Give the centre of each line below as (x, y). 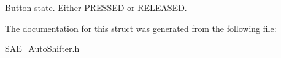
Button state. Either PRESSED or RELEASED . (96, 7)
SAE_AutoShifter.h (42, 49)
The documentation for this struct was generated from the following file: (141, 28)
